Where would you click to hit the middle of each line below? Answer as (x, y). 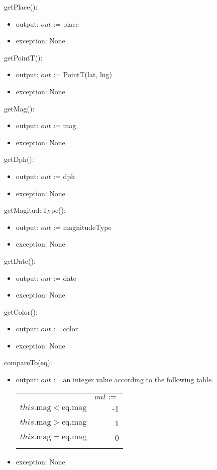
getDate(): (20, 260)
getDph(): (19, 159)
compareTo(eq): (28, 362)
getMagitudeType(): (35, 210)
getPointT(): (23, 57)
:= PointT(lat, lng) (83, 74)
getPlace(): (21, 7)
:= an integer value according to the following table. (134, 379)
